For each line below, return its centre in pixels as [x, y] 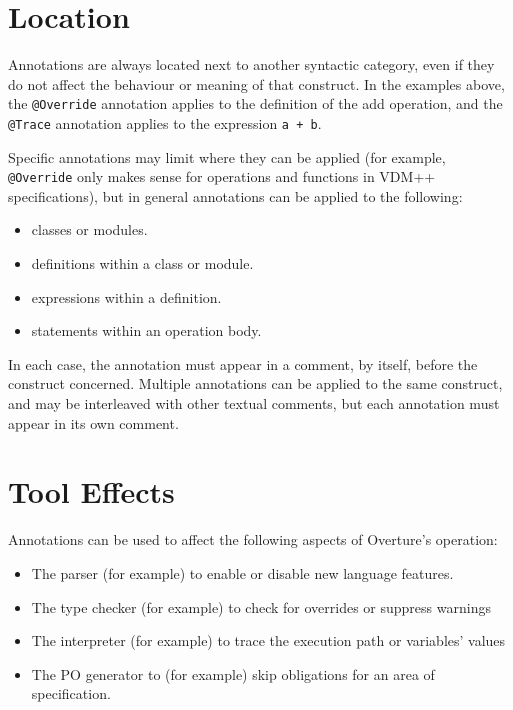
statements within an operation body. [146, 330]
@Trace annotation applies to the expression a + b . [165, 122]
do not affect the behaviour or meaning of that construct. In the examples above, [256, 83]
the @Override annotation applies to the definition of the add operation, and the [255, 103]
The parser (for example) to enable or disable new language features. [242, 572]
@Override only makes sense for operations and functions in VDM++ [222, 176]
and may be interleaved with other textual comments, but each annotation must [254, 403]
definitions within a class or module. [142, 263]
